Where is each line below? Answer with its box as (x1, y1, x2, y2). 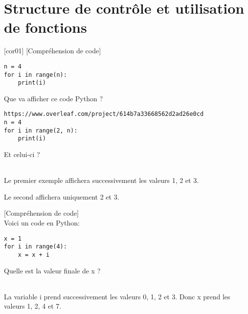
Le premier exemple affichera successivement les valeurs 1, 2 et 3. (4, 175, 199, 185)
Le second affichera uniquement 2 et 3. (4, 191, 119, 202)
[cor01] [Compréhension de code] (4, 45, 101, 56)
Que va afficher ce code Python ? (4, 93, 103, 103)
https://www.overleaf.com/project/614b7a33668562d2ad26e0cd (4, 111, 204, 118)
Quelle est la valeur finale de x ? (4, 265, 101, 275)
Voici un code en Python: (4, 218, 80, 228)
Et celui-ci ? (4, 149, 40, 159)
